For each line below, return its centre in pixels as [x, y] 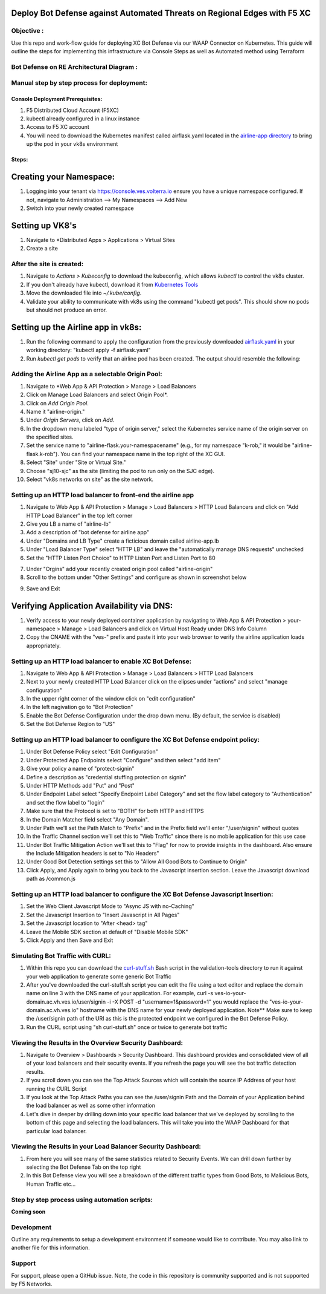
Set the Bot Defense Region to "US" [71, 724]
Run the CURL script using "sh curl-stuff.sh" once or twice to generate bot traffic [127, 1027]
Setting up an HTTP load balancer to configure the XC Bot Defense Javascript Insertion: [142, 894]
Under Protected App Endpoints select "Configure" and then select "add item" [123, 760]
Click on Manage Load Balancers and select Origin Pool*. [97, 395]
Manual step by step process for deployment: [79, 83]
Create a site [42, 249]
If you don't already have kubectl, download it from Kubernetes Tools [112, 284]
